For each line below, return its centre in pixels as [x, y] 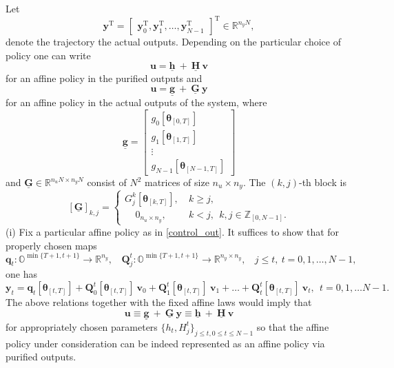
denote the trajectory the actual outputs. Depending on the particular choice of [173, 42]
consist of [107, 182]
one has [21, 274]
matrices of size [177, 182]
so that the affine [293, 326]
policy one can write [48, 55]
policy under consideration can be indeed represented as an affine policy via [165, 343]
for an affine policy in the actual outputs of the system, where [136, 102]
